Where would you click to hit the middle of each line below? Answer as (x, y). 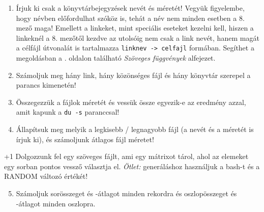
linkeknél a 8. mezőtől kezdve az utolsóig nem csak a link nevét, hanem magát (138, 37)
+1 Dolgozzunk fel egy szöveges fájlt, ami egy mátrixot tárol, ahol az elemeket (126, 156)
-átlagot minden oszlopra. (56, 203)
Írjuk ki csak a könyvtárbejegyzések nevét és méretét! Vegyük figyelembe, (130, 8)
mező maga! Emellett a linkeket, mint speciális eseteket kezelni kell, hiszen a (135, 28)
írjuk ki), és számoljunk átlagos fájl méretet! (85, 139)
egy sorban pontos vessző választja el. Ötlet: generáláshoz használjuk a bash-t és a (132, 166)
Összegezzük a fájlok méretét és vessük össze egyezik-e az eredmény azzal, (131, 102)
